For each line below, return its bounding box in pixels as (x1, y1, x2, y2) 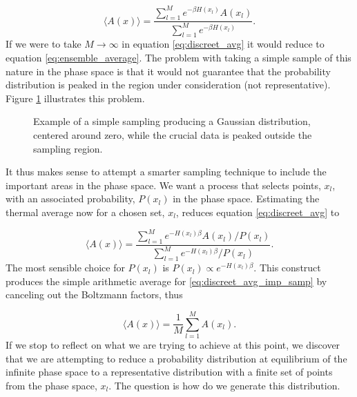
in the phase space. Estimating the (173, 191, 320, 206)
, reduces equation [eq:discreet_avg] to (175, 205, 340, 219)
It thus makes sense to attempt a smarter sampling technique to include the (6, 164, 327, 179)
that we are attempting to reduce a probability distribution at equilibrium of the (6, 351, 347, 365)
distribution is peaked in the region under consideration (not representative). (6, 77, 331, 92)
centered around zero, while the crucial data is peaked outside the (33, 128, 312, 142)
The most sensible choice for (6, 260, 125, 275)
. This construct (253, 260, 321, 275)
